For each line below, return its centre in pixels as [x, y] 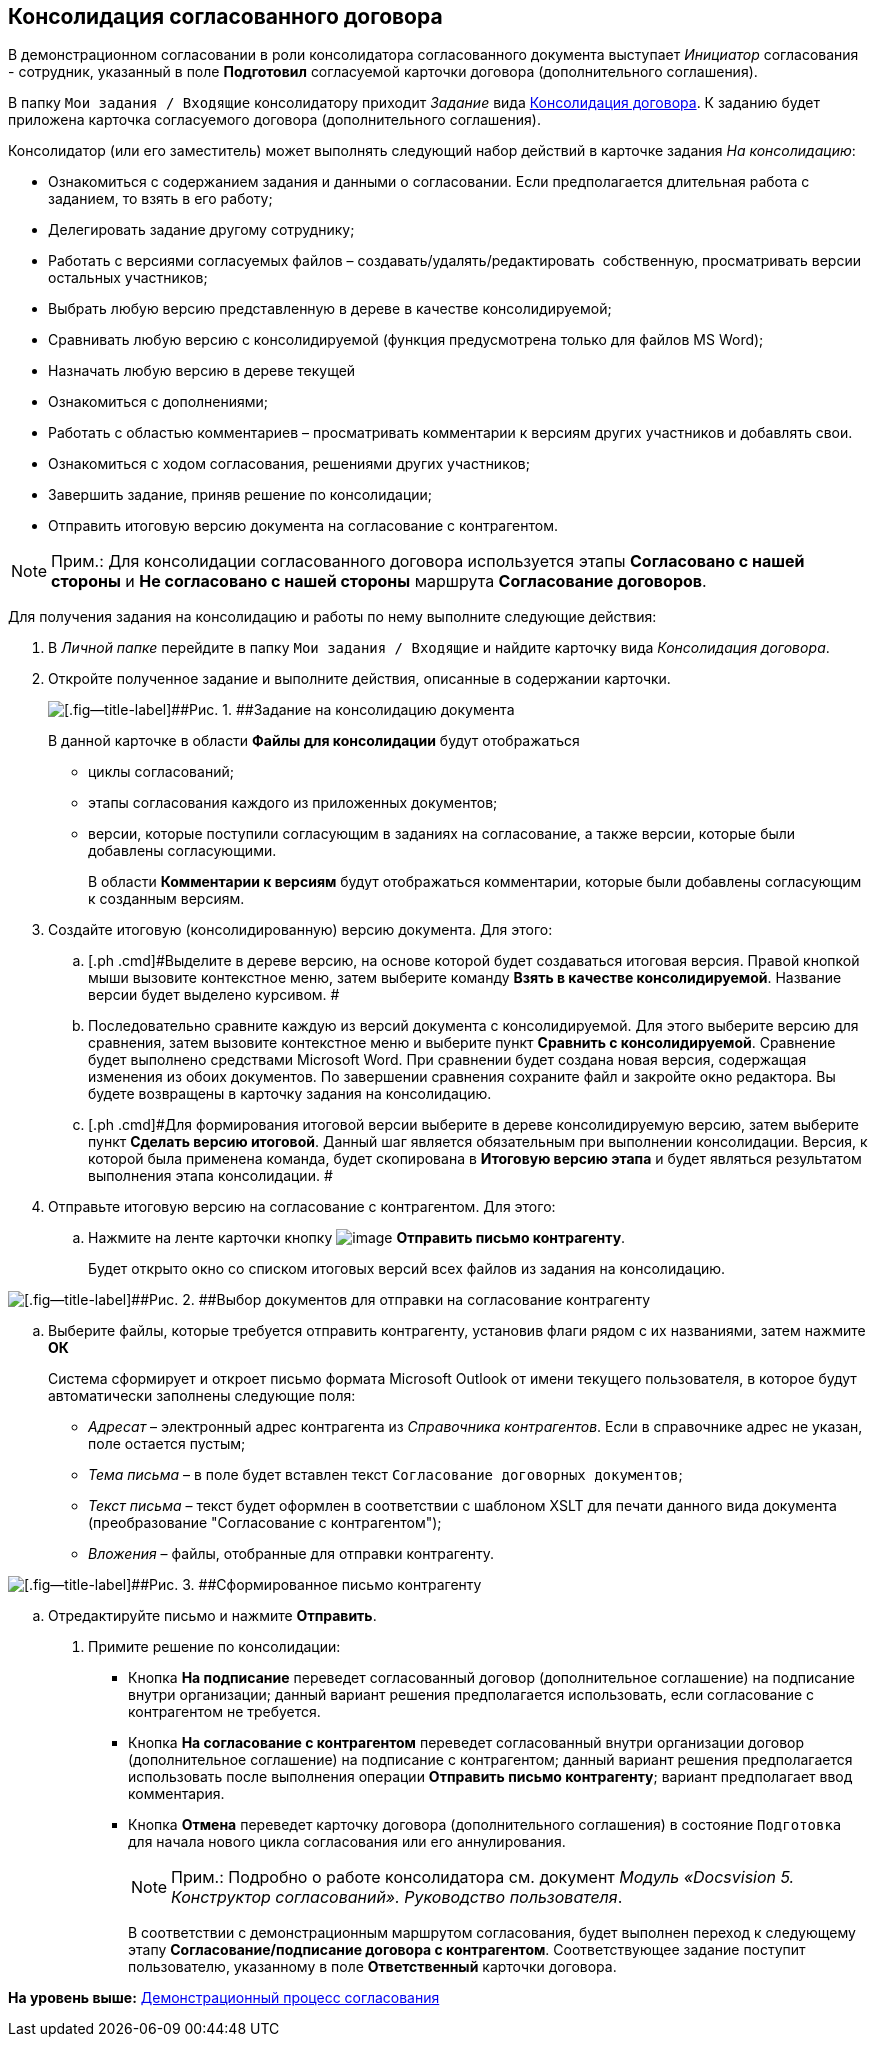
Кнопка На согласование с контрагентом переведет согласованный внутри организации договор [466, 1743]
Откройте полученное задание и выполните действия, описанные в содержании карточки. [359, 679]
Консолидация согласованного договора [225, 16]
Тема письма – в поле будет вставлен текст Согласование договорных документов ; [385, 1475]
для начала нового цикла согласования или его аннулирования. [347, 1842]
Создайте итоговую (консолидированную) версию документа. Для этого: [300, 930]
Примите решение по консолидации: [214, 1647]
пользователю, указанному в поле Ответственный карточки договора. [372, 1967]
